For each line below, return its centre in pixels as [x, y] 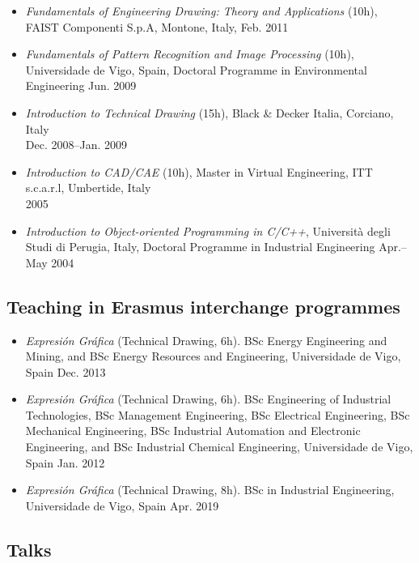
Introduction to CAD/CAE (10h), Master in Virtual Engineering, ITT [199, 171]
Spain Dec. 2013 [66, 371]
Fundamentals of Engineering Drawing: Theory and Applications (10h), [201, 11]
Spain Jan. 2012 [65, 462]
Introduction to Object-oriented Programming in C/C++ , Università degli [208, 230]
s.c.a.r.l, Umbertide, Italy [88, 188]
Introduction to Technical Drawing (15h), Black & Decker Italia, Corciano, [209, 112]
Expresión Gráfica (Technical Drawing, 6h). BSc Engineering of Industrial [208, 399]
